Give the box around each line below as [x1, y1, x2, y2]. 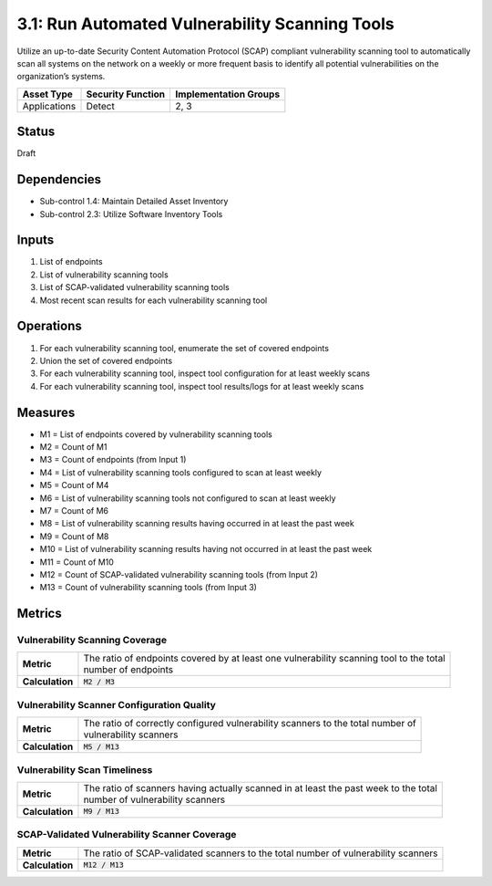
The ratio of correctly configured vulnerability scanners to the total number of [83, 717, 416, 730]
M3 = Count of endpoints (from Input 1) [39, 454, 187, 465]
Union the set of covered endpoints [39, 355, 173, 366]
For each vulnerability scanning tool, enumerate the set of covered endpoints [39, 342, 330, 353]
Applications [22, 99, 77, 112]
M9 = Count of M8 [39, 530, 109, 542]
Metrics [16, 606, 63, 621]
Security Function [86, 88, 166, 100]
